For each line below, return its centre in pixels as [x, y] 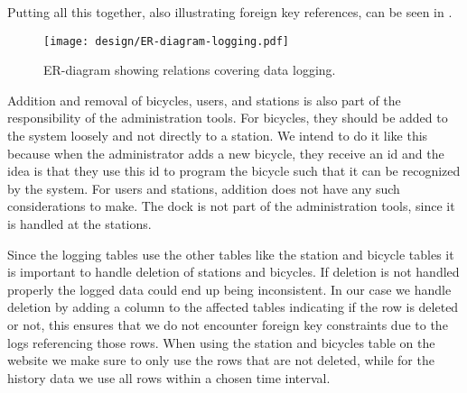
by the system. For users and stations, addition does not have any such [204, 188]
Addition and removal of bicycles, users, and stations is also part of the [204, 100]
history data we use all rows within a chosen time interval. [169, 377]
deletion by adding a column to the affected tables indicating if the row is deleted [233, 307]
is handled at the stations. [79, 224]
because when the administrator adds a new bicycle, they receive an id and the [226, 153]
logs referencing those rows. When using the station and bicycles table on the [221, 342]
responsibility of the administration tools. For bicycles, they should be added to [228, 118]
